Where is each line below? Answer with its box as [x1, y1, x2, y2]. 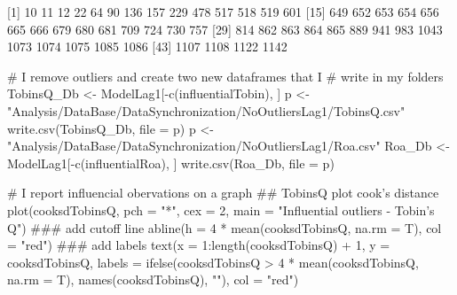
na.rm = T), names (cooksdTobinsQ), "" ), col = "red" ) [7, 270, 299, 289]
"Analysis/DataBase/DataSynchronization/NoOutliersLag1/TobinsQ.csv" [7, 101, 406, 120]
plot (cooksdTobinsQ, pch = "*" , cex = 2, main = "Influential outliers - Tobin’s [7, 200, 435, 219]
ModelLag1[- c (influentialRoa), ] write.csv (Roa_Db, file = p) [7, 153, 335, 172]
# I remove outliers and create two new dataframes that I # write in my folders [7, 66, 444, 85]
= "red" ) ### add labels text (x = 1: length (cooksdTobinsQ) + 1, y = [7, 236, 390, 254]
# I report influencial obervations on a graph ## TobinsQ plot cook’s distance [7, 183, 439, 202]
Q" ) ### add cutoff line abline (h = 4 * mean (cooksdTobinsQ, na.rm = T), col [7, 218, 442, 237]
